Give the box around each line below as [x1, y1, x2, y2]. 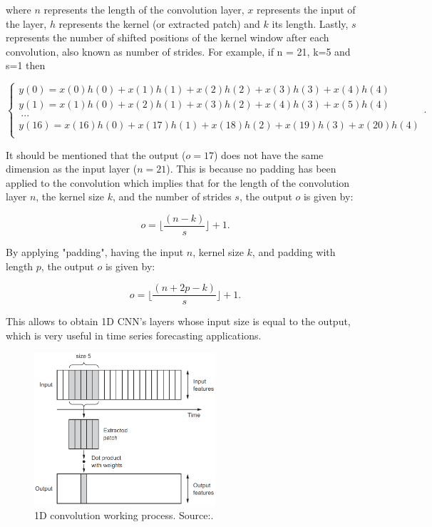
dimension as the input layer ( [6, 161, 138, 176]
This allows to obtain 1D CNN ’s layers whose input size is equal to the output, [6, 314, 351, 329]
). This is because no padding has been [166, 161, 336, 176]
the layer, [6, 16, 47, 31]
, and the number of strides [113, 189, 232, 204]
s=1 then [6, 58, 46, 73]
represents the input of [256, 2, 356, 16]
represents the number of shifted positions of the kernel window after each [6, 30, 329, 45]
